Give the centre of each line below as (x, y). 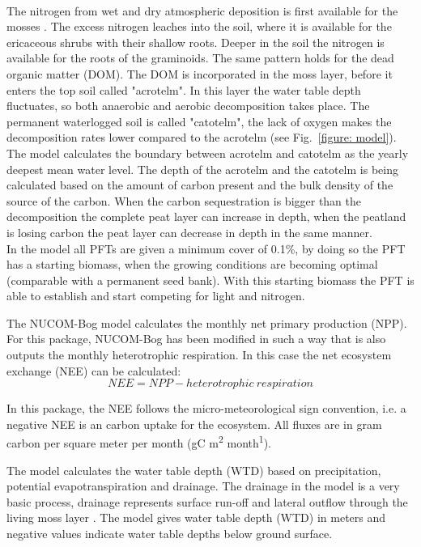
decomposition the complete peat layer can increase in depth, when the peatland (206, 216)
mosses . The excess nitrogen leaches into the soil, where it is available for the (199, 26)
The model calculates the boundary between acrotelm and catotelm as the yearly (208, 153)
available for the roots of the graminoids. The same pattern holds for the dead (200, 58)
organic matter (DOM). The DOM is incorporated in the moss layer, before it (200, 73)
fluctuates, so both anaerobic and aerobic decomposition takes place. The (188, 106)
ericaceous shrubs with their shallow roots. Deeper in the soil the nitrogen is (196, 42)
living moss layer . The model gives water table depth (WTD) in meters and (196, 517)
